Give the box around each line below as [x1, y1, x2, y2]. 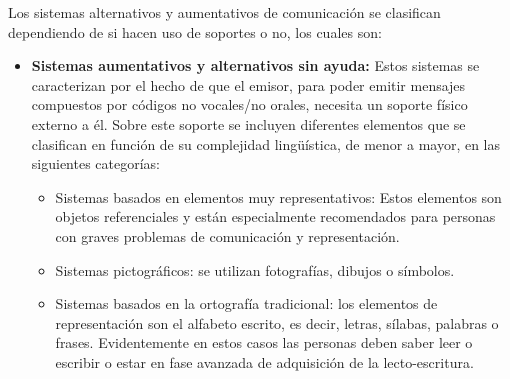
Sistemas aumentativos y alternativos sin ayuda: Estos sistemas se [31, 55, 480, 76]
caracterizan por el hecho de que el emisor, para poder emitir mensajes [31, 74, 466, 95]
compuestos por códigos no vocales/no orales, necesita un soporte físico [31, 94, 468, 115]
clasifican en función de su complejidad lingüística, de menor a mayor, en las [31, 133, 501, 154]
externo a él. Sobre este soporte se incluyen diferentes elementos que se [31, 113, 466, 134]
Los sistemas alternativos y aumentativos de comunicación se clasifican [8, 2, 441, 22]
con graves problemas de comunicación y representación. [55, 225, 400, 246]
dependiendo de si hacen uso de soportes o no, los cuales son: [8, 21, 382, 42]
